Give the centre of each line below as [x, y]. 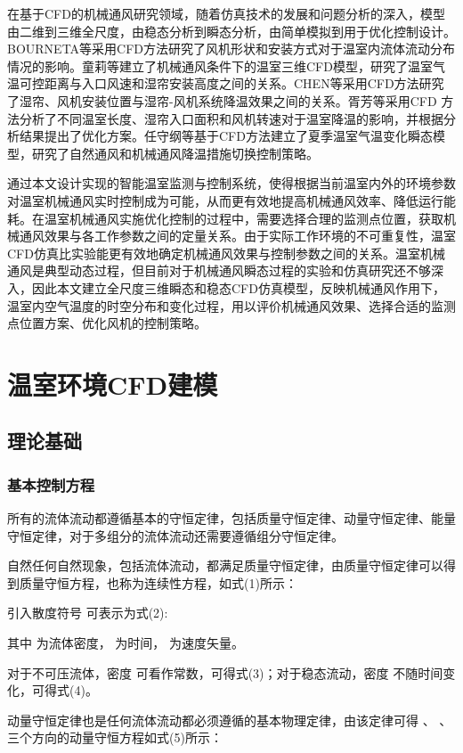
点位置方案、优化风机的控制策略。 [107, 323]
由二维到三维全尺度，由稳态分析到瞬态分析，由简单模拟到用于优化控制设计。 [231, 31]
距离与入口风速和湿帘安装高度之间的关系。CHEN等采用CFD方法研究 [244, 83]
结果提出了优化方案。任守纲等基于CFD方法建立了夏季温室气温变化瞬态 [226, 136]
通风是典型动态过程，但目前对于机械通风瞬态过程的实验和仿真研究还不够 [219, 270]
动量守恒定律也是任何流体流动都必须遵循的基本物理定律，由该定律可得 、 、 [230, 720]
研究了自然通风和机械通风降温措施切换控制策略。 [175, 153]
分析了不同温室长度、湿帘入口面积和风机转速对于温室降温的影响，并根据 [231, 118]
